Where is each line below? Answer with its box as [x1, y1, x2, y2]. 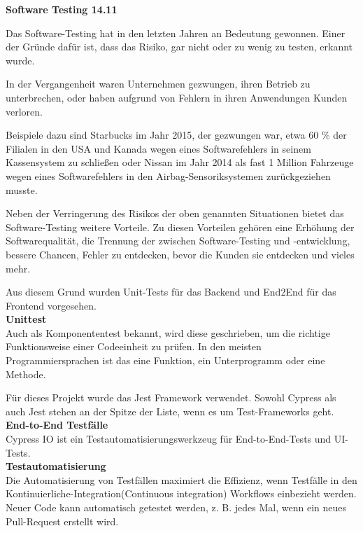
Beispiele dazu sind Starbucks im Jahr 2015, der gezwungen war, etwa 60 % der [6, 127, 347, 142]
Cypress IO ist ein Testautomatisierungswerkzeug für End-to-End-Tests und [6, 431, 332, 446]
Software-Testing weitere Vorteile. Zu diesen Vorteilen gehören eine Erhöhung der [6, 219, 355, 234]
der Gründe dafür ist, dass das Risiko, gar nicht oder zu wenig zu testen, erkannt [6, 39, 353, 54]
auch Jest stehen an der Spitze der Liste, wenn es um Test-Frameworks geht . [6, 403, 334, 418]
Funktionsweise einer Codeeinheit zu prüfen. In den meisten [6, 339, 262, 354]
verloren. [6, 104, 43, 118]
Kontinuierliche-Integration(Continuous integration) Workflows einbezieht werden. [6, 486, 357, 501]
